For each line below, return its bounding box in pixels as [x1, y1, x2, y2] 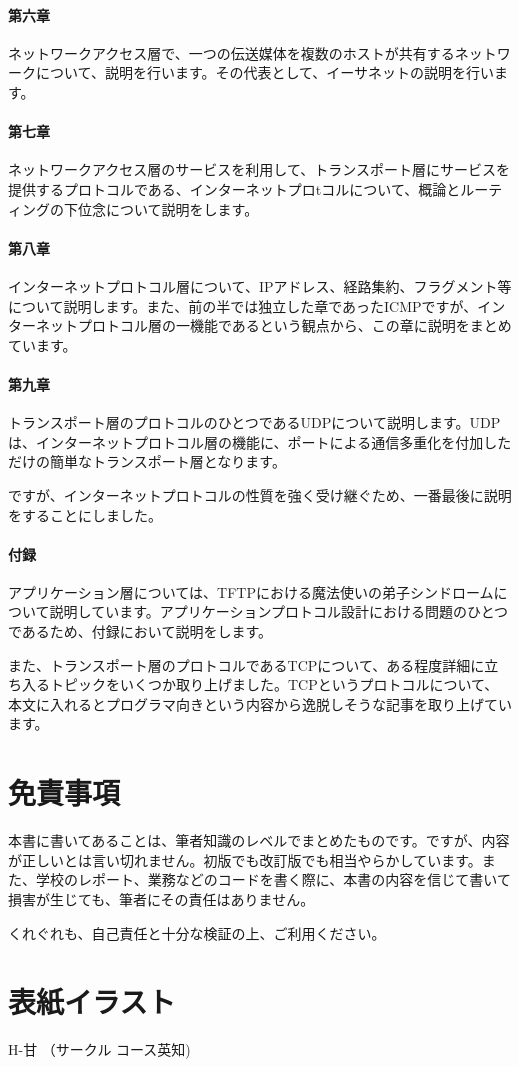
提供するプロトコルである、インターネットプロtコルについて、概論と [8, 178, 461, 199]
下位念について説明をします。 [63, 198, 259, 219]
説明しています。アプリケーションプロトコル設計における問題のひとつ [49, 601, 509, 622]
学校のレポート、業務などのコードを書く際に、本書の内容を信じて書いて [35, 869, 511, 890]
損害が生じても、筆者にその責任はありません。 [8, 888, 315, 909]
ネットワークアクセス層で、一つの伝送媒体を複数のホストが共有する [8, 42, 455, 63]
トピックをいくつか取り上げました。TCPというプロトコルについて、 [49, 674, 499, 695]
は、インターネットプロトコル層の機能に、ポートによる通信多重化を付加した [8, 431, 512, 452]
